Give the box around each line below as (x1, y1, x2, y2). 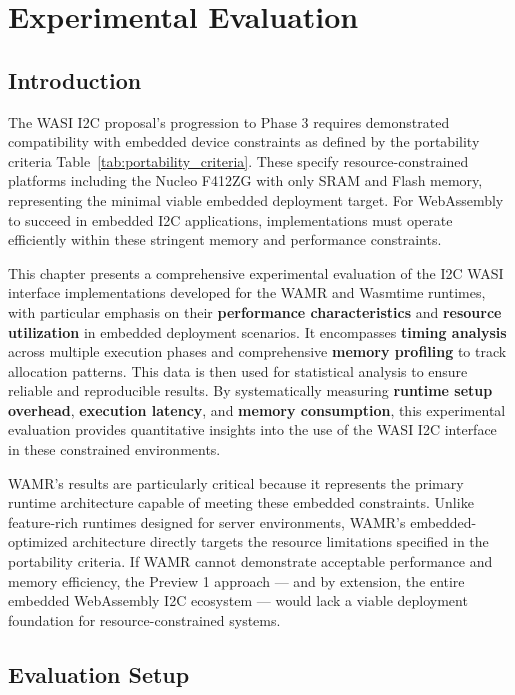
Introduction (8, 64, 142, 95)
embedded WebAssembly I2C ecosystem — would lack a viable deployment (8, 590, 468, 611)
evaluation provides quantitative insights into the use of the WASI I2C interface (8, 419, 497, 440)
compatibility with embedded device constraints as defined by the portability (8, 131, 480, 152)
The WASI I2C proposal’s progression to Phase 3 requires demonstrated (8, 111, 450, 132)
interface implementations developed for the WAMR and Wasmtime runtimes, (8, 282, 486, 303)
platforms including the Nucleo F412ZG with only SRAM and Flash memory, (8, 170, 483, 191)
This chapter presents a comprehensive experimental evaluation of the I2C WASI (8, 262, 504, 283)
